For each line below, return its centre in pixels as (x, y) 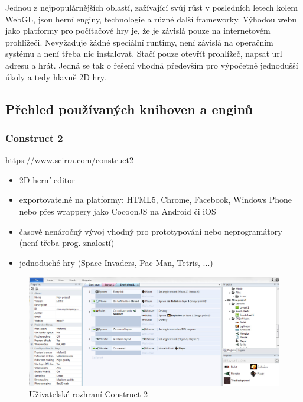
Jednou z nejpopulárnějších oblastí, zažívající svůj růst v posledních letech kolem (151, 7)
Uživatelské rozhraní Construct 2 (88, 394)
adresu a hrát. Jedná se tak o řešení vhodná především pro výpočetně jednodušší (152, 65)
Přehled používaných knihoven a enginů (129, 108)
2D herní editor (47, 179)
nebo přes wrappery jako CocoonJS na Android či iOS (118, 211)
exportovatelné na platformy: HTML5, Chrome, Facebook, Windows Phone (156, 200)
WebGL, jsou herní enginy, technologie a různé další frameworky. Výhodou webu (151, 19)
